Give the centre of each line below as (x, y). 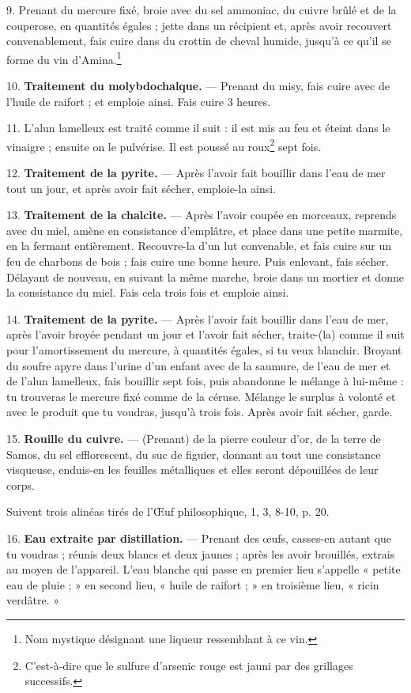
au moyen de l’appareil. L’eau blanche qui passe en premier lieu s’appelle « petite (204, 569)
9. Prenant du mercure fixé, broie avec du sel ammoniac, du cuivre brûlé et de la (202, 9)
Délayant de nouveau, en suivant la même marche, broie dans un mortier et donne (205, 276)
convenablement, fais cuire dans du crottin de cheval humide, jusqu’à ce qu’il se (199, 41)
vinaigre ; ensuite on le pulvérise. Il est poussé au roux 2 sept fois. (164, 145)
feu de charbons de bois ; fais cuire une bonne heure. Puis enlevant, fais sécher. (198, 261)
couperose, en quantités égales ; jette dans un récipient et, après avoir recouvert (199, 25)
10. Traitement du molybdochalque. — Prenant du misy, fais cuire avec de (198, 86)
